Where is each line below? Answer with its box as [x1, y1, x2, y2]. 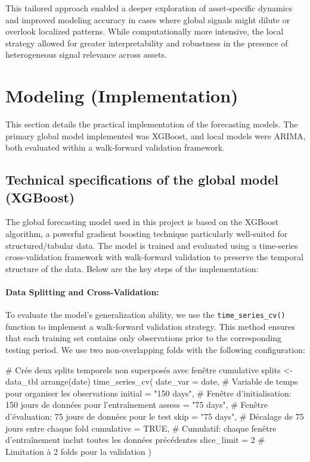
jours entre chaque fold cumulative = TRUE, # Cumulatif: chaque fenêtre [5, 422, 277, 434]
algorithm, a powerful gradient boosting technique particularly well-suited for [5, 227, 288, 240]
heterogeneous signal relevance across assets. [5, 48, 167, 61]
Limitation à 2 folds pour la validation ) [5, 445, 151, 457]
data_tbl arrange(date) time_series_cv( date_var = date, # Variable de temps [5, 375, 298, 388]
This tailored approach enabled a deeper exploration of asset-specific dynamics [5, 2, 293, 14]
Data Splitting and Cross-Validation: [5, 286, 159, 298]
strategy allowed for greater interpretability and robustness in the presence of [5, 36, 288, 49]
